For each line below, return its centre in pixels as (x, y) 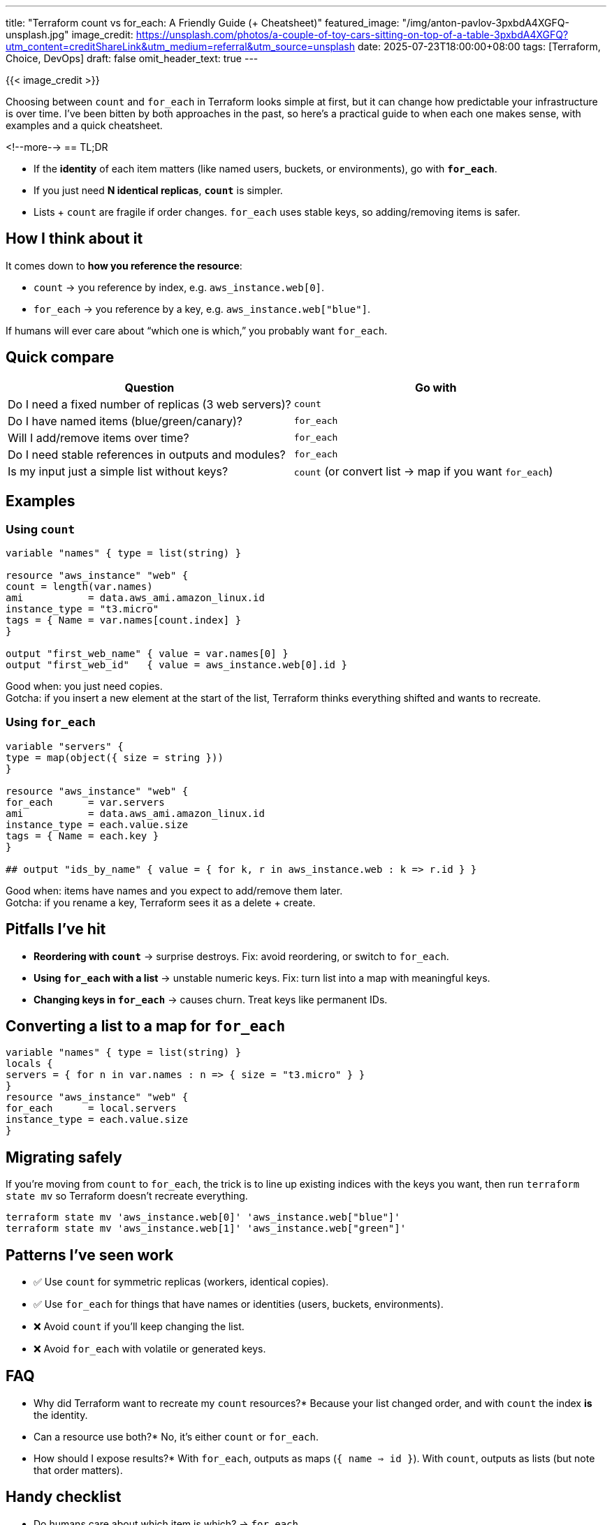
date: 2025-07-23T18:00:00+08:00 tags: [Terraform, (479, 46)
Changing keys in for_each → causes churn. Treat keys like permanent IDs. (211, 999)
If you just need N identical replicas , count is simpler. (158, 190)
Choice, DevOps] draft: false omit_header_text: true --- (132, 58)
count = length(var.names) (79, 586)
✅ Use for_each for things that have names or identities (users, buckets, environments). (239, 1304)
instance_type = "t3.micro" (82, 609)
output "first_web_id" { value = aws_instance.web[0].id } (176, 664)
